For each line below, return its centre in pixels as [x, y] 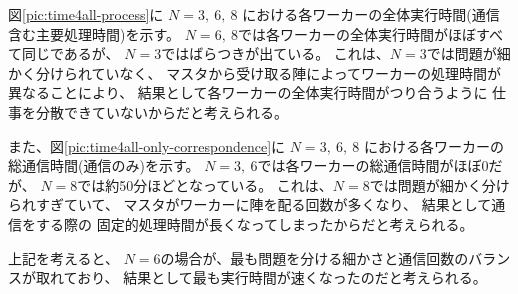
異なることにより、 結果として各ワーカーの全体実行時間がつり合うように [248, 92]
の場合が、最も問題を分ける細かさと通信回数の [314, 257]
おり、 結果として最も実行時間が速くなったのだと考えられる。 [282, 277]
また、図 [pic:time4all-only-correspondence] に [147, 145]
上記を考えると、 [64, 257]
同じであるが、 [70, 53]
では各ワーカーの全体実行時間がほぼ [356, 33]
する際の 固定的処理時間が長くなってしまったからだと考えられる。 [254, 223]
